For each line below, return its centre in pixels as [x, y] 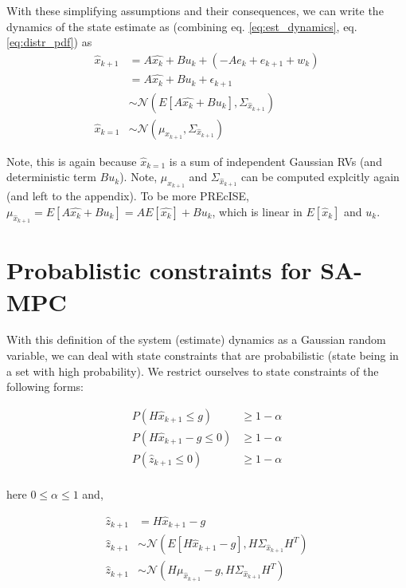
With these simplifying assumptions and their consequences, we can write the [195, 10]
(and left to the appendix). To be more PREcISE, [128, 196]
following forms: [45, 387]
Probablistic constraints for [159, 270]
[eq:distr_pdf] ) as [49, 42]
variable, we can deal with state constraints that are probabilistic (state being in [203, 355]
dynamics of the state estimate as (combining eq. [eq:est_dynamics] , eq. [182, 26]
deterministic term [51, 177]
